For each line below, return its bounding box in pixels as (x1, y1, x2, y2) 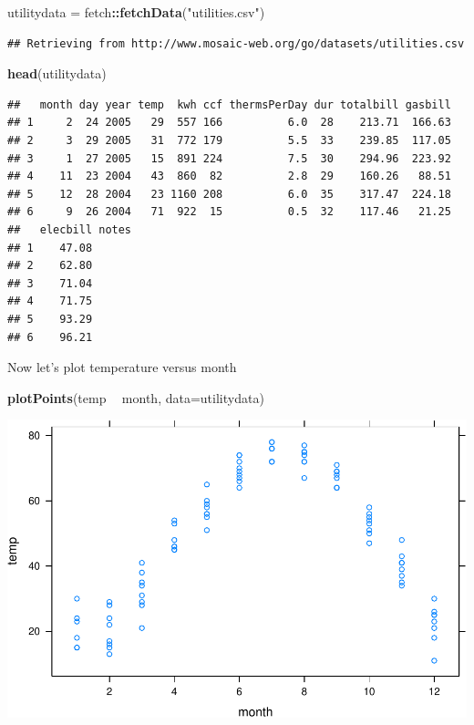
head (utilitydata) (7, 64, 107, 83)
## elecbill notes (7, 223, 132, 236)
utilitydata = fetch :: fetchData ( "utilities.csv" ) (7, 3, 265, 21)
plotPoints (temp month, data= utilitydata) (7, 388, 264, 407)
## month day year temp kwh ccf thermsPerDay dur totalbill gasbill (7, 98, 451, 111)
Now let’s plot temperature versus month (7, 357, 237, 377)
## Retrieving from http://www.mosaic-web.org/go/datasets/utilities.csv (7, 36, 465, 50)
